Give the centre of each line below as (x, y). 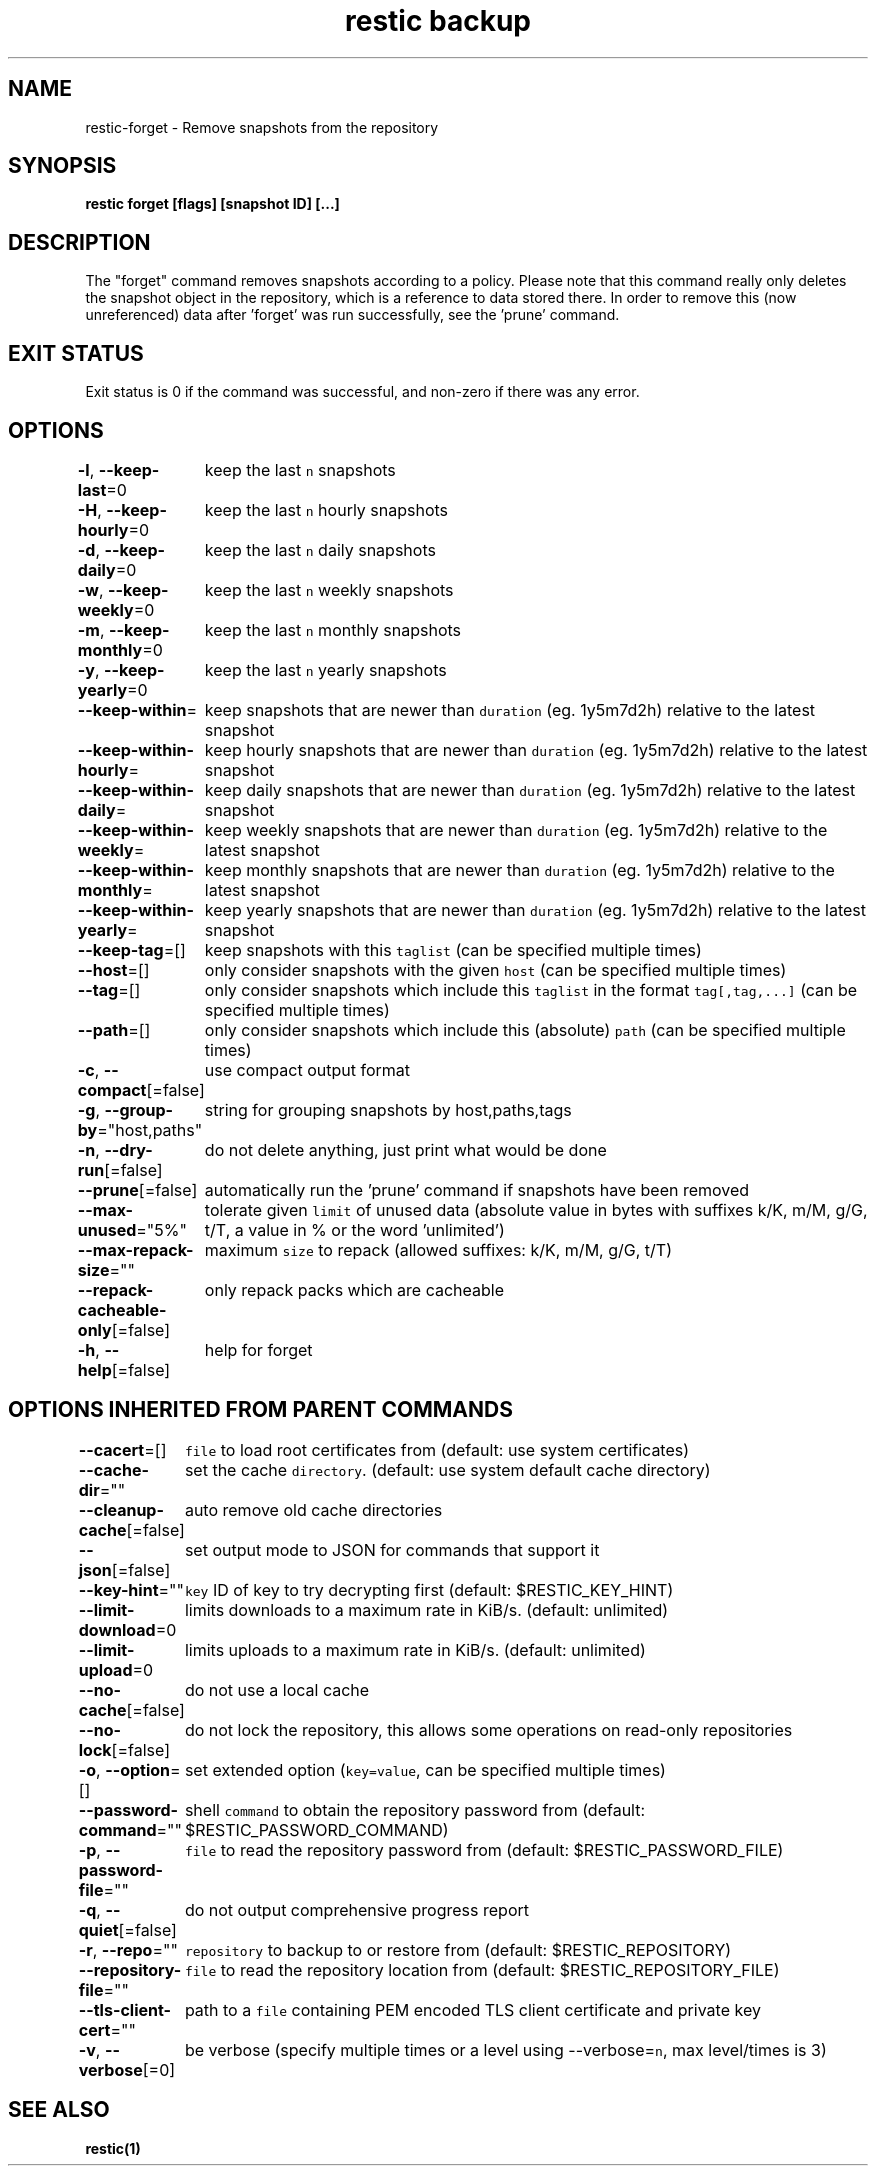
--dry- (128, 1149)
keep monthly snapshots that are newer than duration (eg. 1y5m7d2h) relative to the (519, 869)
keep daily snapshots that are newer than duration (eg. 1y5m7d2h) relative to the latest (530, 789)
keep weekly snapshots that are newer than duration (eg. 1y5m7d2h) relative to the (516, 829)
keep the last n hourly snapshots (326, 509)
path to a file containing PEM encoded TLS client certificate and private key (472, 2009)
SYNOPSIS (62, 166)
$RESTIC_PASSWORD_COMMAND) (316, 1829)
